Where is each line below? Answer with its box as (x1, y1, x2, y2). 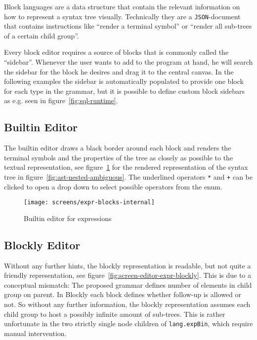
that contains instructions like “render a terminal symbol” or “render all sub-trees (4, 21, 252, 31)
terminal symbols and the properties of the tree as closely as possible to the (4, 152, 233, 162)
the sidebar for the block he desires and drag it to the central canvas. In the (4, 66, 234, 76)
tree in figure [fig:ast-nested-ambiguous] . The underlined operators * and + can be (4, 171, 253, 182)
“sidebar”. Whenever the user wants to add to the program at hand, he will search (4, 57, 253, 67)
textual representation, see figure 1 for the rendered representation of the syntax (4, 162, 248, 172)
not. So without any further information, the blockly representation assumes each (4, 299, 251, 309)
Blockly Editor (4, 237, 81, 252)
